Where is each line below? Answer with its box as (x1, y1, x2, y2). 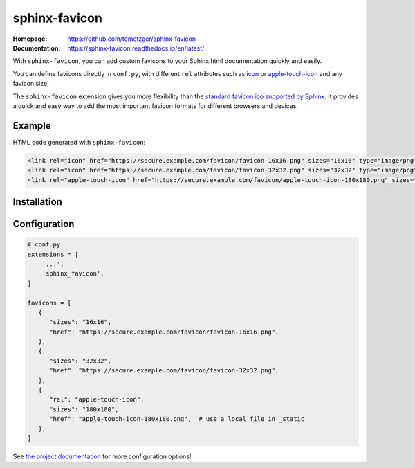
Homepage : (12, 35, 48, 43)
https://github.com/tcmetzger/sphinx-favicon (67, 35, 196, 43)
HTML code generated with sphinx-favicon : (12, 138, 146, 146)
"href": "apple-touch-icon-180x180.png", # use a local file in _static (49, 415, 305, 423)
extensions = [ (27, 250, 79, 258)
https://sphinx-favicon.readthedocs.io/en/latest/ (67, 44, 205, 52)
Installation (12, 196, 62, 208)
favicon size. (12, 80, 49, 88)
